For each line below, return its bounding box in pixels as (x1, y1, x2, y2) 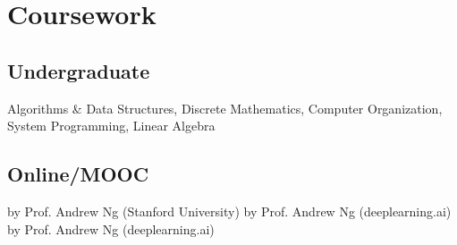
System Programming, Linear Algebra (7, 116, 216, 135)
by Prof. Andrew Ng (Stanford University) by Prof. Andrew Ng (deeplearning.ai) (7, 201, 452, 220)
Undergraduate (7, 56, 150, 84)
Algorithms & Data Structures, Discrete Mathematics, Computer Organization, (7, 98, 443, 117)
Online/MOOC (7, 160, 149, 188)
